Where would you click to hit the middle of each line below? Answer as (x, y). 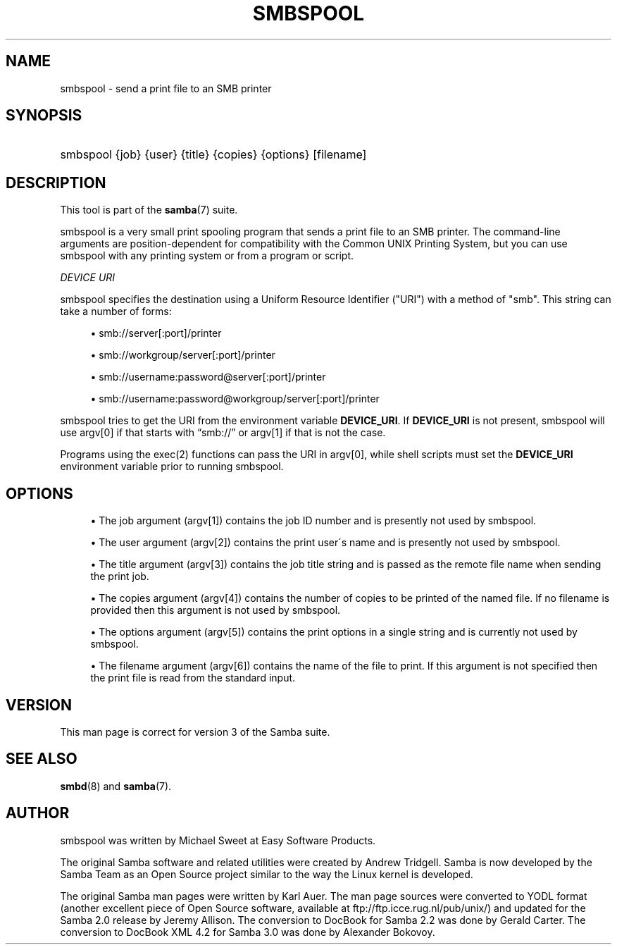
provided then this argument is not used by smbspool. (216, 610)
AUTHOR (38, 813)
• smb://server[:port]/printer (156, 333)
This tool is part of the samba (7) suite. (149, 210)
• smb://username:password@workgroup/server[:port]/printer (235, 399)
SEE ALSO (42, 759)
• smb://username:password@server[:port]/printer (208, 377)
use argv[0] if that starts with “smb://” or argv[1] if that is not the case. (223, 433)
